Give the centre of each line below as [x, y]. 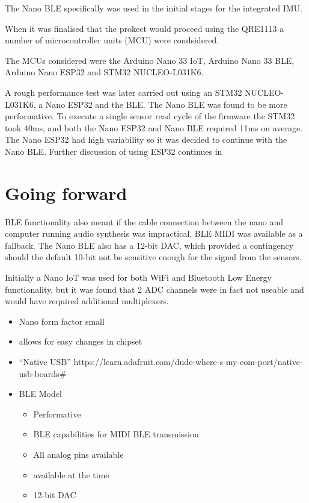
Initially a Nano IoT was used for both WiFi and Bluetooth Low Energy [138, 277]
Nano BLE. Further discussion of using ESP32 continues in [114, 151]
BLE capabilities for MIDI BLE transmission [116, 434]
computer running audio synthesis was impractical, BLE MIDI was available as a [154, 233]
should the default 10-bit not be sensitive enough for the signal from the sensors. [153, 257]
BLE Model [40, 394]
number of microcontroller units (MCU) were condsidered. [112, 40]
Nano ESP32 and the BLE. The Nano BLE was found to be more [166, 104]
